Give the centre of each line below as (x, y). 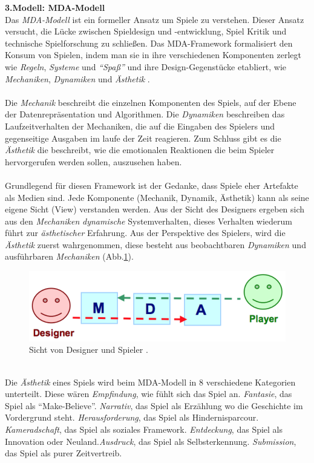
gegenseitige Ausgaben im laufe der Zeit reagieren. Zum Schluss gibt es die (143, 138)
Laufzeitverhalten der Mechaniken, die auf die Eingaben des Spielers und (140, 126)
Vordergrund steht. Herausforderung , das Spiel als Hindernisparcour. (132, 417)
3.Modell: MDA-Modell (55, 7)
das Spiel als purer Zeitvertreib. (64, 453)
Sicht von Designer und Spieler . (89, 350)
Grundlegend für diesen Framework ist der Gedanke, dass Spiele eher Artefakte (152, 185)
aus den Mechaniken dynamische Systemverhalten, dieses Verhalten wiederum (149, 221)
